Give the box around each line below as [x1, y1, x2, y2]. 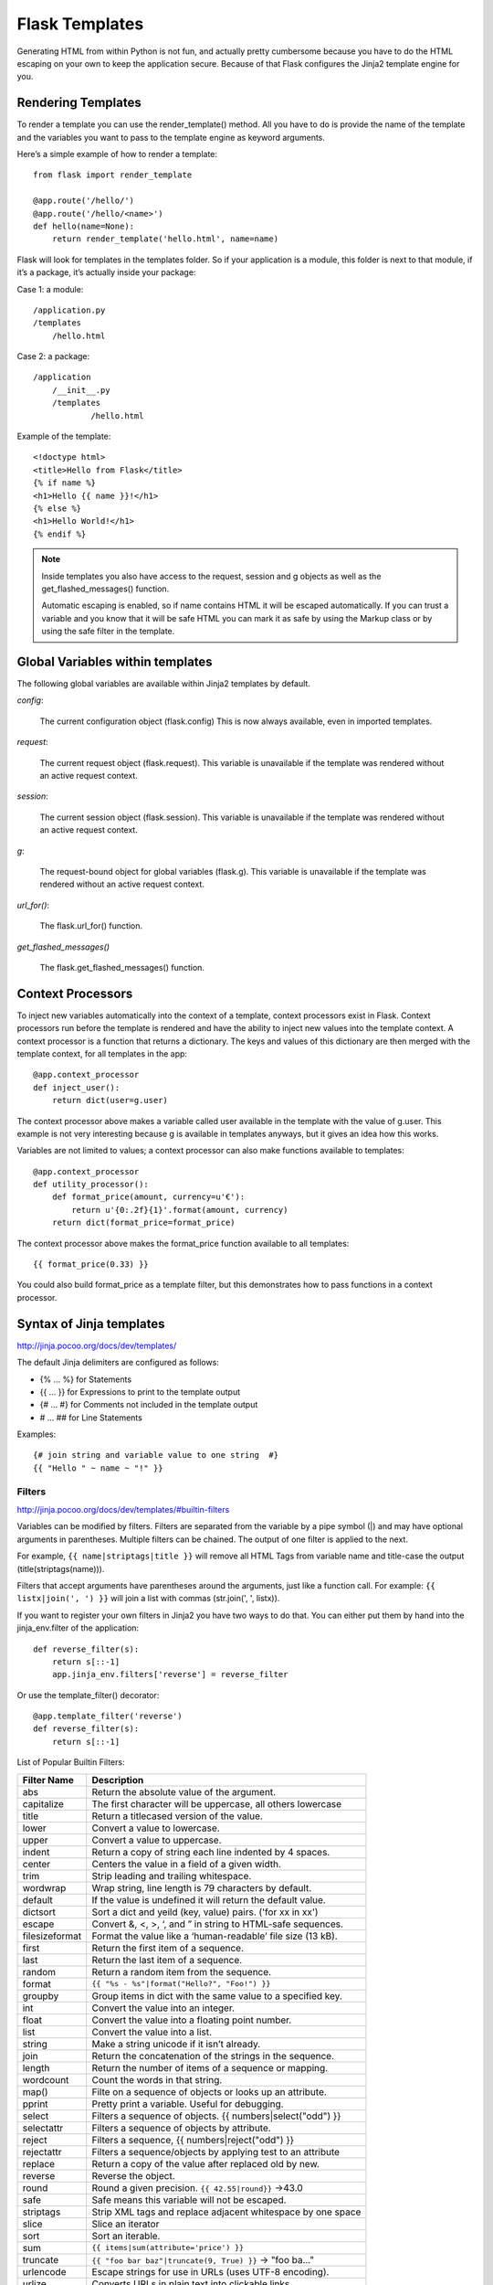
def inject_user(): [33, 1082, 121, 1092]
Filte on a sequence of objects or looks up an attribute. [91, 2085, 328, 2098]
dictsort [22, 1906, 57, 1918]
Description [91, 1773, 144, 1786]
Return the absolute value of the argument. [91, 1785, 277, 1798]
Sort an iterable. [91, 2229, 161, 2242]
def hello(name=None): [33, 220, 135, 231]
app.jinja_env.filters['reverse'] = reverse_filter [51, 1669, 288, 1680]
